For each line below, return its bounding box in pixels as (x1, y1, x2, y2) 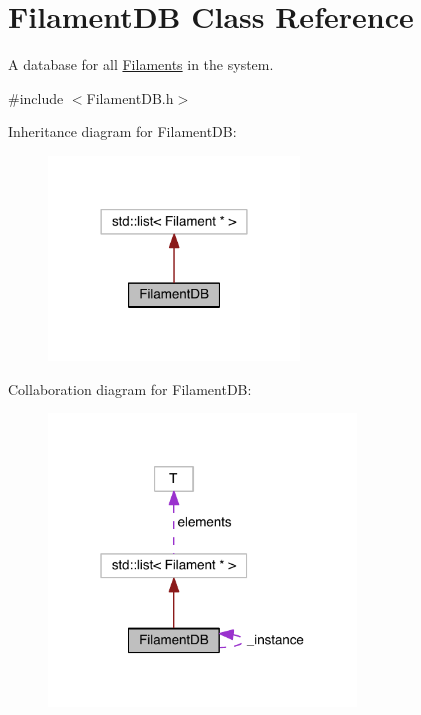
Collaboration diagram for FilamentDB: (8, 378, 252, 399)
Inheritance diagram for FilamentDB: (8, 121, 237, 142)
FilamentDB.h (86, 87, 174, 108)
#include (8, 87, 64, 108)
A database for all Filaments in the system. (8, 54, 274, 75)
